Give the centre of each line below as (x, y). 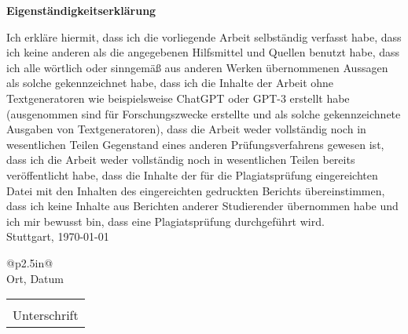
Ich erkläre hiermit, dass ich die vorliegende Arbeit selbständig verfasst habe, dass (204, 36)
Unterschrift (46, 315)
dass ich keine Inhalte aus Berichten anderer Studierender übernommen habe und (202, 206)
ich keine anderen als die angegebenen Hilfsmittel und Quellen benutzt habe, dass (203, 52)
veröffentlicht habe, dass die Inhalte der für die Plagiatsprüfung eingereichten (192, 174)
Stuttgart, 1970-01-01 (58, 236)
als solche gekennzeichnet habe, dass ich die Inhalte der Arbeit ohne (170, 83)
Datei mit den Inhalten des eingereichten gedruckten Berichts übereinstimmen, (196, 190)
